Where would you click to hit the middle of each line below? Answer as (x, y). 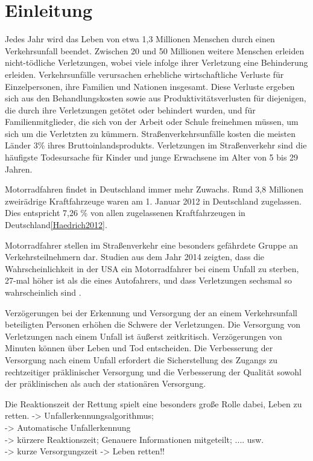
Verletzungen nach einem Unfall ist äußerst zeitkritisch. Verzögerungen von (144, 336)
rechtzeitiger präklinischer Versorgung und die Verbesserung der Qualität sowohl (153, 371)
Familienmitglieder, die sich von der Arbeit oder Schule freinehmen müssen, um (152, 122)
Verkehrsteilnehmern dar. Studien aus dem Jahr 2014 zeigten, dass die (135, 257)
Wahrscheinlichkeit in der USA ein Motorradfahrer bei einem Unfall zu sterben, (152, 268)
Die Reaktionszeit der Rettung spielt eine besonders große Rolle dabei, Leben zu (153, 403)
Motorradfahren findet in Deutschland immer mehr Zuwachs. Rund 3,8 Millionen (154, 189)
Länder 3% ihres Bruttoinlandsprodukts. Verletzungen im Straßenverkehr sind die (156, 145)
